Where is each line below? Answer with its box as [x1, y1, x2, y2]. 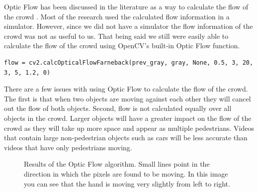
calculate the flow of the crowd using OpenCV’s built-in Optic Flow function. [4, 40, 240, 51]
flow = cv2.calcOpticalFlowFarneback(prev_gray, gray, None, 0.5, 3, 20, [4, 59, 254, 66]
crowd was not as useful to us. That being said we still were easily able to [4, 30, 229, 41]
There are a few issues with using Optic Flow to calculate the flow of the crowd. [4, 84, 248, 94]
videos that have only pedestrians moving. [4, 142, 132, 152]
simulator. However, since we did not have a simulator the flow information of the [4, 21, 253, 31]
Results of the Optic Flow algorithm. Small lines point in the [24, 159, 210, 169]
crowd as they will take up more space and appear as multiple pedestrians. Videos [4, 122, 255, 133]
